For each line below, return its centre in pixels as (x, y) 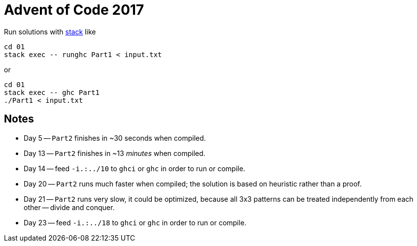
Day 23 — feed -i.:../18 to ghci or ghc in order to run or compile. (135, 222)
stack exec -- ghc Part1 (52, 92)
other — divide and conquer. (69, 207)
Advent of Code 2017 (74, 10)
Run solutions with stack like (50, 31)
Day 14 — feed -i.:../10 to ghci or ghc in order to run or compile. (135, 168)
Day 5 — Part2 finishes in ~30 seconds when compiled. (115, 138)
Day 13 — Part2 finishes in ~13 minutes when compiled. (115, 153)
